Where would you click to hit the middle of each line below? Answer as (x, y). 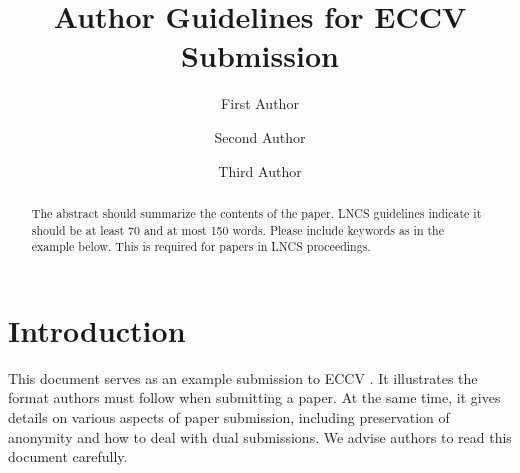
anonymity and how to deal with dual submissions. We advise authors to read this (260, 436)
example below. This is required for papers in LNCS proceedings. (201, 246)
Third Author (260, 170)
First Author (260, 103)
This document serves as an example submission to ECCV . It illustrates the (243, 377)
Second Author (260, 136)
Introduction (97, 329)
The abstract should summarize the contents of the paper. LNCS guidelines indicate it (256, 212)
